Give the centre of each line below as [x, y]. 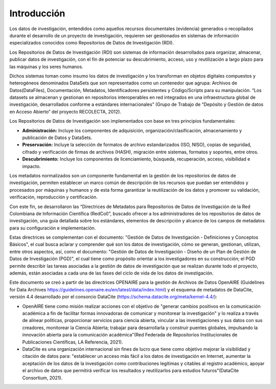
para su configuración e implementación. [53, 228]
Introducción [37, 13]
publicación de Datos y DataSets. [57, 138]
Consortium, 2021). [42, 378]
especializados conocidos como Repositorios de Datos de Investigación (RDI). [91, 43]
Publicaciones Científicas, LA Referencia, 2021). [73, 342]
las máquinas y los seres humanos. [47, 66]
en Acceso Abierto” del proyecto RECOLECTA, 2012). [65, 111]
